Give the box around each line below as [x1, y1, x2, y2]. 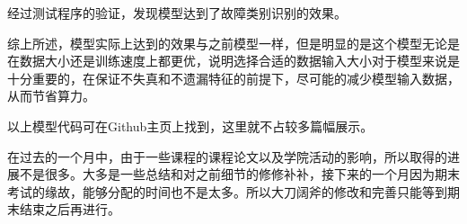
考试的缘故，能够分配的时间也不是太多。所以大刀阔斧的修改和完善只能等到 [7, 182, 447, 201]
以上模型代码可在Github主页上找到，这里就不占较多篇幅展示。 [7, 116, 374, 135]
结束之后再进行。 [19, 200, 120, 219]
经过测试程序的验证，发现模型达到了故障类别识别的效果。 [7, 4, 347, 22]
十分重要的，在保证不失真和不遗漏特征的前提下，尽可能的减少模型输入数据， [7, 68, 460, 87]
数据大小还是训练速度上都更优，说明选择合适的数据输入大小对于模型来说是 [19, 51, 460, 70]
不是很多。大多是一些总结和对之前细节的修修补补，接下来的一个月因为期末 [19, 165, 460, 184]
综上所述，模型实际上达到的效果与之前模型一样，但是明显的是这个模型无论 [7, 33, 447, 52]
